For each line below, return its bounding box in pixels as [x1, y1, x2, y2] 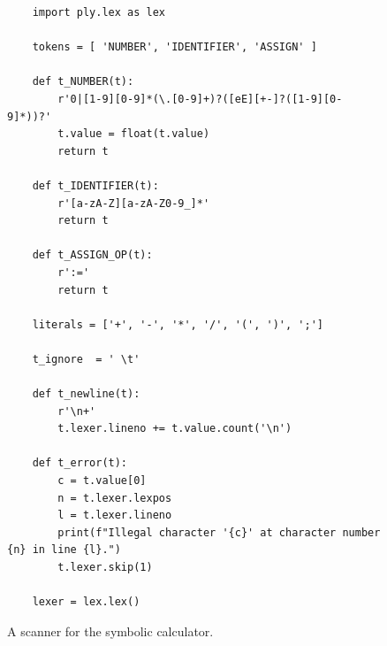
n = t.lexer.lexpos [57, 491, 172, 504]
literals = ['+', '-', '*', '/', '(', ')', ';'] [32, 318, 323, 331]
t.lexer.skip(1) [57, 561, 153, 573]
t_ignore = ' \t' [32, 352, 140, 365]
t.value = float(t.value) [57, 127, 210, 141]
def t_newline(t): [32, 388, 140, 401]
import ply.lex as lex [32, 6, 165, 19]
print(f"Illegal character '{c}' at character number [57, 526, 381, 539]
